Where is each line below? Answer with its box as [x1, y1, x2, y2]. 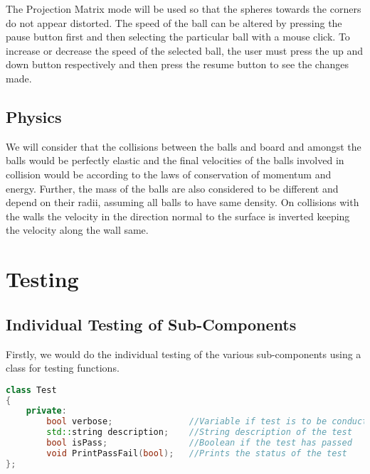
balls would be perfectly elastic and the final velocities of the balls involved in [6, 153, 344, 168]
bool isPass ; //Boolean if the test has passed [46, 438, 352, 448]
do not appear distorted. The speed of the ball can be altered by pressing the [6, 15, 342, 30]
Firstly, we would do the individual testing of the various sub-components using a [6, 346, 361, 361]
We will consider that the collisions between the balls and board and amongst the [6, 139, 361, 153]
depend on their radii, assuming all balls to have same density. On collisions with [6, 195, 359, 210]
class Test [6, 384, 57, 395]
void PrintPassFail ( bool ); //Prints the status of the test [46, 448, 347, 458]
